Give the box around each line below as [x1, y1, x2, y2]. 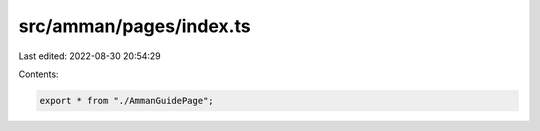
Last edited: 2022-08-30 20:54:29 [18, 50, 162, 62]
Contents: [18, 68, 59, 80]
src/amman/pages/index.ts [18, 15, 251, 37]
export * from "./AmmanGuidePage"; [39, 95, 214, 106]
